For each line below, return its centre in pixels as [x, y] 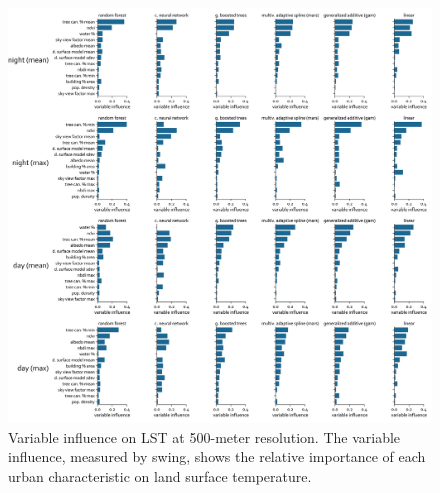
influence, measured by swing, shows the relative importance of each [217, 456]
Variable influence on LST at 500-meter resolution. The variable [204, 436]
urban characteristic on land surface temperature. [160, 476]
